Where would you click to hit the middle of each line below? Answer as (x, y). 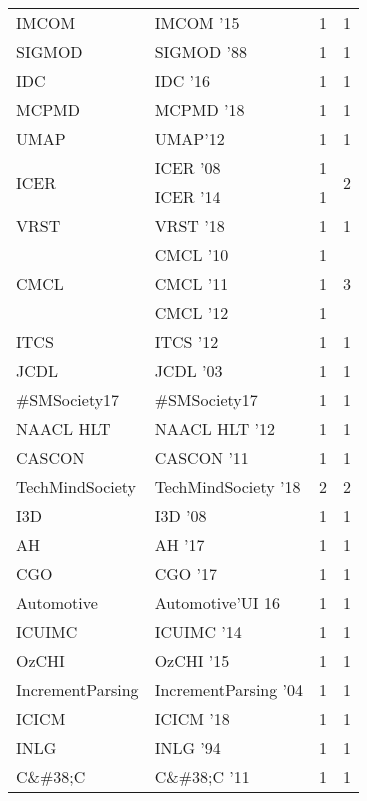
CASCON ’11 (201, 457)
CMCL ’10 (191, 254)
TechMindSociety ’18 (227, 486)
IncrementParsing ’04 (229, 689)
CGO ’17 (185, 573)
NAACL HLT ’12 (215, 428)
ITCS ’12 (186, 341)
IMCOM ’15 (197, 22)
